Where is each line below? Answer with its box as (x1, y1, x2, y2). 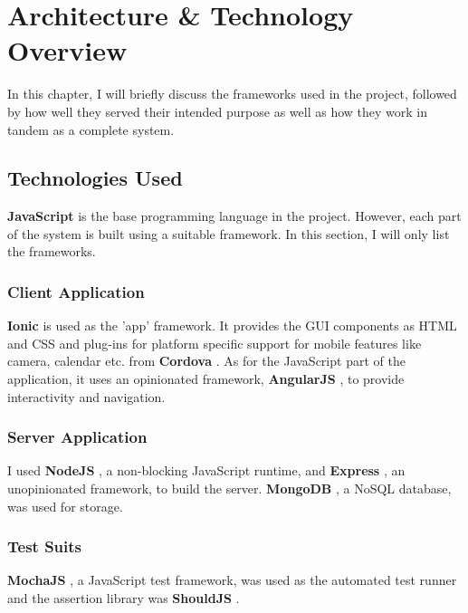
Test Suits (7, 535, 82, 558)
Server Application (7, 426, 148, 448)
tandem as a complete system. (7, 120, 175, 139)
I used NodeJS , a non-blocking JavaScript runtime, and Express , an (7, 461, 406, 480)
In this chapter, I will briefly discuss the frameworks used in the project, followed (7, 84, 457, 103)
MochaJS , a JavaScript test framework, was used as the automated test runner (7, 570, 457, 589)
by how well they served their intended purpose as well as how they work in (7, 101, 427, 120)
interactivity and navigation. (7, 387, 166, 406)
